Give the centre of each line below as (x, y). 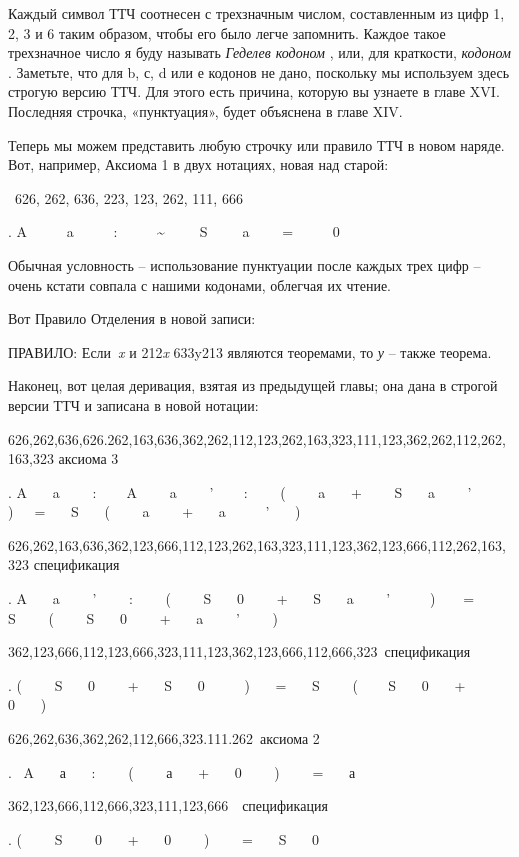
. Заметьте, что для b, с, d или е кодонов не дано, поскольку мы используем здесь (259, 71)
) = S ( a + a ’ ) (154, 511)
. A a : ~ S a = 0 (174, 231)
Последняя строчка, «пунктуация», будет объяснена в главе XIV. (205, 110)
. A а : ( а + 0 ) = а (182, 771)
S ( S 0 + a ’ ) (143, 617)
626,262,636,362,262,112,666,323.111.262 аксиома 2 (164, 738)
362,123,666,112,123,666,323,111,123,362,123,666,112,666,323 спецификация (239, 651)
